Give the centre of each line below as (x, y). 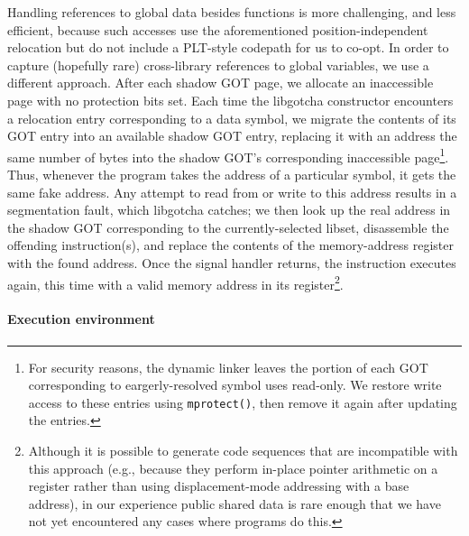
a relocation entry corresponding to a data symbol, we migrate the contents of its (232, 118)
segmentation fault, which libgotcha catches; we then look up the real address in (229, 210)
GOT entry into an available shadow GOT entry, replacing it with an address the (232, 136)
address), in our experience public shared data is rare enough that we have (234, 503)
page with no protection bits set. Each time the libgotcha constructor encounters (230, 100)
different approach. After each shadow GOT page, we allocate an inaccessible (221, 83)
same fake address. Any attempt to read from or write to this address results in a (232, 192)
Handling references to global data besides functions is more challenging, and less (232, 12)
